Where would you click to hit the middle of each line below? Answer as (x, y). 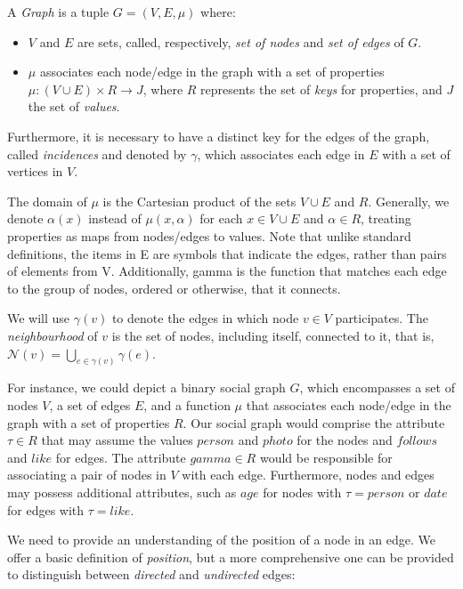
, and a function (187, 404)
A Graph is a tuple (58, 12)
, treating (386, 218)
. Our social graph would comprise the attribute (314, 422)
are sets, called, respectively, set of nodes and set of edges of (240, 41)
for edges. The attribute (121, 457)
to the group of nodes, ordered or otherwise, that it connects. (174, 288)
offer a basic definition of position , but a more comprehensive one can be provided (231, 557)
